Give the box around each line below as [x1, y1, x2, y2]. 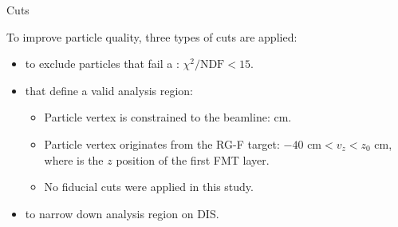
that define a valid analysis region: [25, 82, 194, 98]
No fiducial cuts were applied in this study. [44, 178, 254, 195]
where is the [44, 151, 104, 168]
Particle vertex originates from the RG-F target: [44, 135, 280, 152]
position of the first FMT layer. [116, 151, 270, 168]
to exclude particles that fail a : [25, 55, 179, 72]
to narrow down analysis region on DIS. [25, 205, 219, 221]
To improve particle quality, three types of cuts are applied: [6, 28, 298, 45]
